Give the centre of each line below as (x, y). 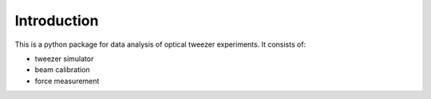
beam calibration (63, 70)
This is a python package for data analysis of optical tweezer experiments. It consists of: (160, 44)
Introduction (57, 21)
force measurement (67, 81)
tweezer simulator (64, 59)
